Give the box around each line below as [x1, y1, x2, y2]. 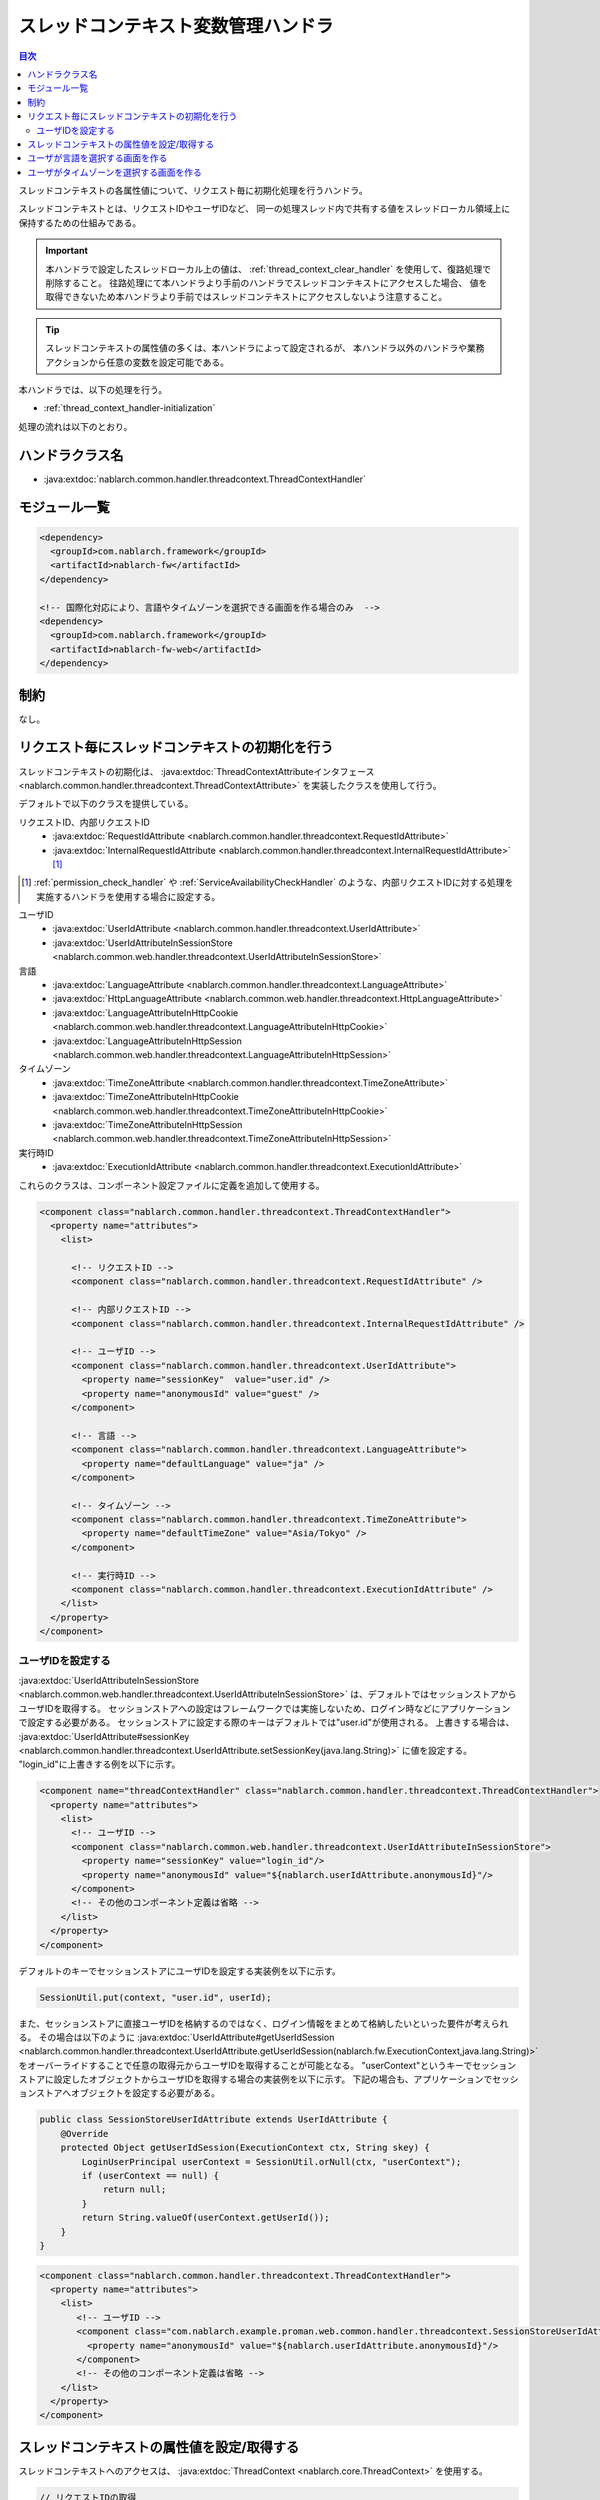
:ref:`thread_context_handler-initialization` [43, 402, 216, 414]
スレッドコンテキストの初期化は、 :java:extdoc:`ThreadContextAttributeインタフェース [18, 765, 375, 777]
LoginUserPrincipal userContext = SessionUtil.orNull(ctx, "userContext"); [81, 2156, 462, 2167]
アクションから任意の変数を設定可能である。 [45, 356, 230, 368]
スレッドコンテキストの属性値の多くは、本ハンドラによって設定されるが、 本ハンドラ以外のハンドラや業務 [45, 342, 485, 354]
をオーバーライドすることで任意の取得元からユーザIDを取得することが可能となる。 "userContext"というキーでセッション [18, 2059, 517, 2071]
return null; [102, 2184, 167, 2195]
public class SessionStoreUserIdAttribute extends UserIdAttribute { [39, 2114, 388, 2125]
